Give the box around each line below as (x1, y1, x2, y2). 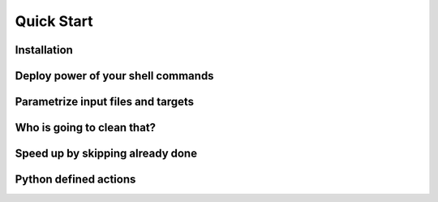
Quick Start (15, 12, 93, 30)
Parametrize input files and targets (15, 95, 195, 109)
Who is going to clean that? (15, 121, 157, 135)
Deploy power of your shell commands (15, 69, 214, 83)
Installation (15, 43, 73, 57)
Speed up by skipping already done (15, 147, 198, 161)
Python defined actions (15, 173, 136, 187)
